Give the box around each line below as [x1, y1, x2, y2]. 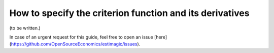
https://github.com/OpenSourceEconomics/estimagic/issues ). [11, 41, 141, 47]
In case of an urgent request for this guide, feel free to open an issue [9, 34, 153, 40]
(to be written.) [9, 25, 41, 31]
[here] [154, 34, 167, 40]
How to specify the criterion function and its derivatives [9, 7, 250, 18]
